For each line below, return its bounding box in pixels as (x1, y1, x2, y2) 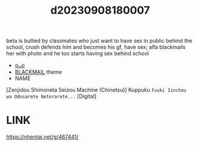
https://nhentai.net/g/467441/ (6, 133, 79, 141)
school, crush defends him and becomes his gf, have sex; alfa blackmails (6, 44, 186, 51)
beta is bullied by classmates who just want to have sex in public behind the (6, 37, 193, 45)
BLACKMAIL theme (14, 69, 63, 76)
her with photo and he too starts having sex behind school (6, 50, 149, 57)
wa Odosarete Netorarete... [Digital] (6, 93, 97, 100)
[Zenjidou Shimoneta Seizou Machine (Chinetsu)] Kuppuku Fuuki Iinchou (6, 86, 187, 94)
